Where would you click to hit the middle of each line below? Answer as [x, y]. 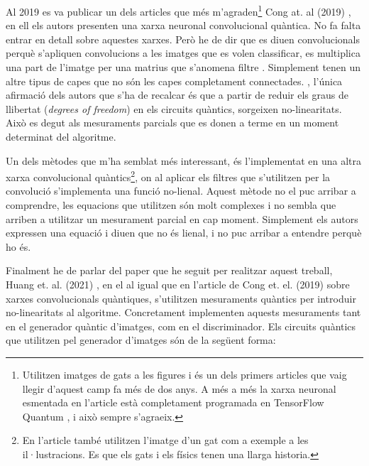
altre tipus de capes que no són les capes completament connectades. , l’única [174, 81]
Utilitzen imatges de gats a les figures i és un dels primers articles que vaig [184, 374]
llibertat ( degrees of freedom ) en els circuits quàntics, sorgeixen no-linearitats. [174, 108]
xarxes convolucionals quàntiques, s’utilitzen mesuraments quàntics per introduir [181, 298]
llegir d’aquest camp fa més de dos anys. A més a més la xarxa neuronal [179, 388]
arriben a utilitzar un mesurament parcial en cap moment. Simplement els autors [182, 218]
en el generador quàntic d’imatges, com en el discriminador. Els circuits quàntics [181, 326]
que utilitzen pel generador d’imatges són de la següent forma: [141, 340]
